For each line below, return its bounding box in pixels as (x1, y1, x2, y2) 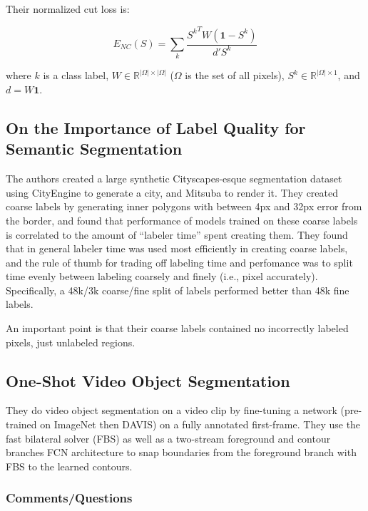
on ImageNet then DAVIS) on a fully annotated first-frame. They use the (40, 417, 361, 432)
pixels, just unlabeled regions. (6, 334, 136, 349)
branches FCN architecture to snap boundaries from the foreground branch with (6, 445, 357, 460)
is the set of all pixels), (185, 68, 285, 83)
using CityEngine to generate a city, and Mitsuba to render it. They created (6, 185, 339, 200)
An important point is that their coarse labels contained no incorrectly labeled (6, 321, 349, 336)
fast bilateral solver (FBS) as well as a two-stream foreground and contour (6, 430, 331, 445)
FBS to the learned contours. (6, 458, 133, 473)
